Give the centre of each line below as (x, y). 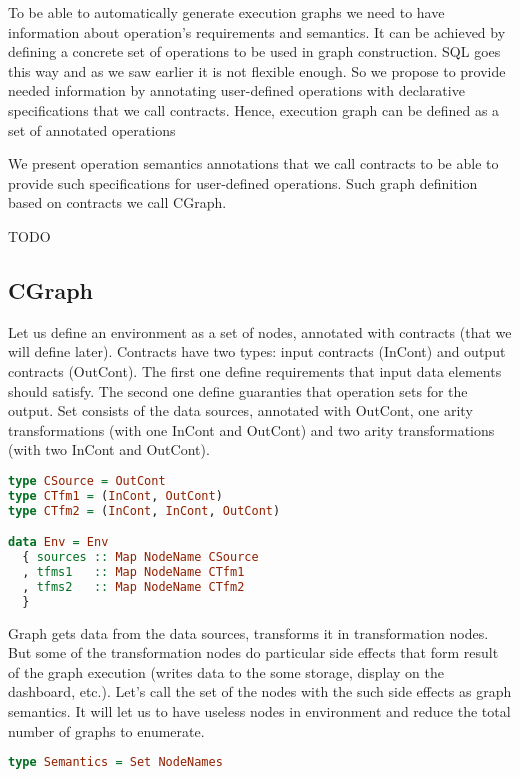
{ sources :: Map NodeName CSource (140, 557)
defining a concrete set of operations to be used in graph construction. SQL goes (254, 51)
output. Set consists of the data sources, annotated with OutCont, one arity (240, 410)
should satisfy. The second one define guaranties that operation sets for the (238, 390)
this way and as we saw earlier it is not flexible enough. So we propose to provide (257, 70)
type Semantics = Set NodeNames (115, 762)
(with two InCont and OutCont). (109, 449)
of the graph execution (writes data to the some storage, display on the (226, 671)
